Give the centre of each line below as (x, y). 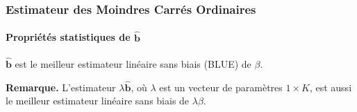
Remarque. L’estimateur (61, 87)
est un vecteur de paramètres (221, 87)
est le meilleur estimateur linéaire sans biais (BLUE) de (133, 64)
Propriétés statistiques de (68, 37)
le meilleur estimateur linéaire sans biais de (98, 101)
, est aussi (331, 87)
